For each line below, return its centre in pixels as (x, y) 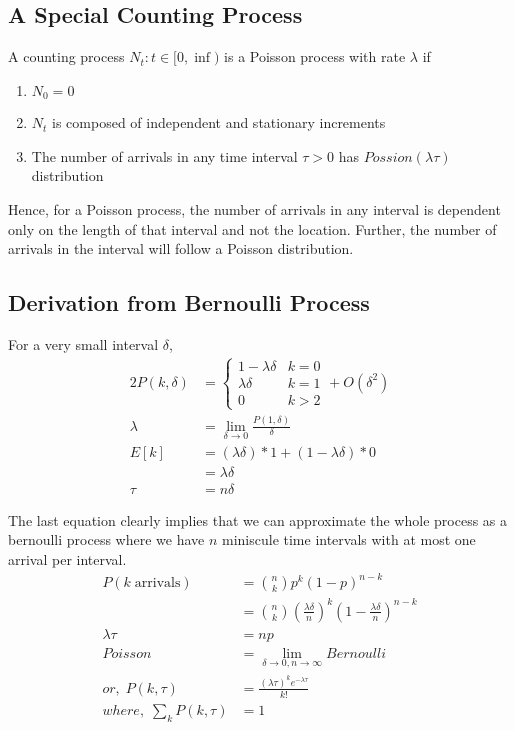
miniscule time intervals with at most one (348, 539)
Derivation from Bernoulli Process (189, 302)
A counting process (66, 56)
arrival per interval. (67, 559)
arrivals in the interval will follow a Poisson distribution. (181, 248)
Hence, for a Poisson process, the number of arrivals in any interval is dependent (254, 209)
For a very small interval (83, 344)
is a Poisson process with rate (315, 56)
